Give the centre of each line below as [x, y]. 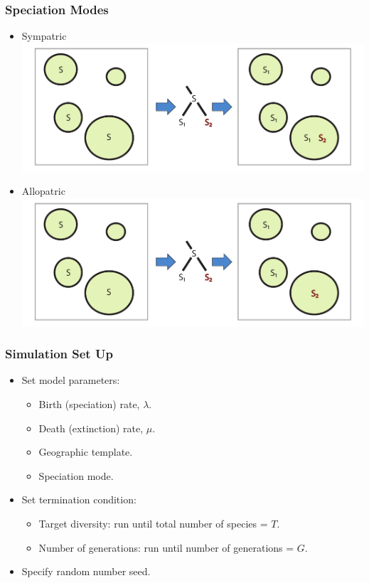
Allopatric [43, 191]
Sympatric [44, 36]
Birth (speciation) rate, [89, 403]
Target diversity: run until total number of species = [153, 523]
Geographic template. [86, 452]
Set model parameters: [71, 380]
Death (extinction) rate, [91, 428]
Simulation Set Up [59, 354]
